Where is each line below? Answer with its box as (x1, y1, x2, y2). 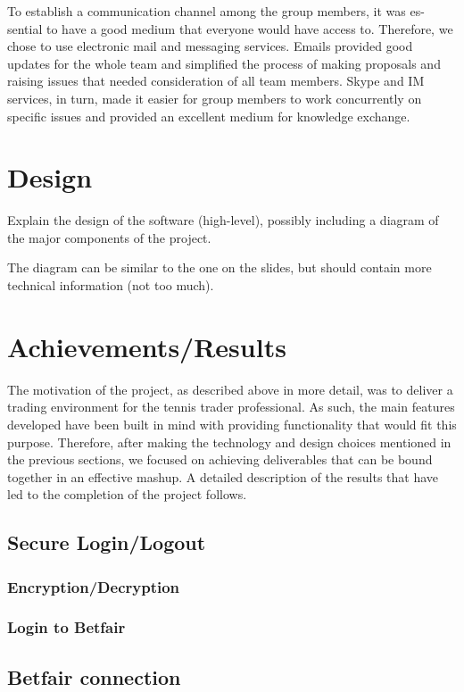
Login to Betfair (7, 616, 126, 638)
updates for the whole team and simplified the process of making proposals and (7, 54, 441, 72)
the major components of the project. (7, 228, 211, 246)
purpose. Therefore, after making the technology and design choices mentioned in (7, 432, 452, 451)
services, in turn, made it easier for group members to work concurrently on (7, 88, 422, 107)
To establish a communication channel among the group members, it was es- (7, 2, 425, 20)
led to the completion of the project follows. (7, 485, 247, 504)
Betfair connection (7, 663, 181, 690)
